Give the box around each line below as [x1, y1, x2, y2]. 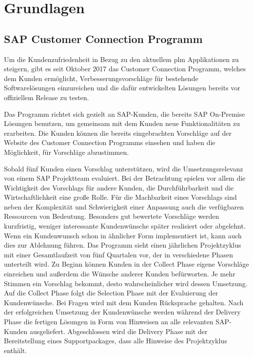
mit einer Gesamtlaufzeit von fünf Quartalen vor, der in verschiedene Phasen [4, 249, 234, 259]
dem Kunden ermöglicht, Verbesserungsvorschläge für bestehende [4, 73, 198, 83]
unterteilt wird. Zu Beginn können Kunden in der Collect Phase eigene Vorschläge [4, 259, 249, 269]
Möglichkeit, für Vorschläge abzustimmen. [4, 147, 129, 157]
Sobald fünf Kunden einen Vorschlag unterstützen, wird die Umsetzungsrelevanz [4, 163, 243, 173]
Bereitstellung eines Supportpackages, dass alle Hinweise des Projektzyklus [4, 336, 227, 346]
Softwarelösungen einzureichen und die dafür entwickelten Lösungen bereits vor [4, 83, 240, 93]
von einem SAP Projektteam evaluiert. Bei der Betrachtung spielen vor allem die [4, 173, 246, 183]
